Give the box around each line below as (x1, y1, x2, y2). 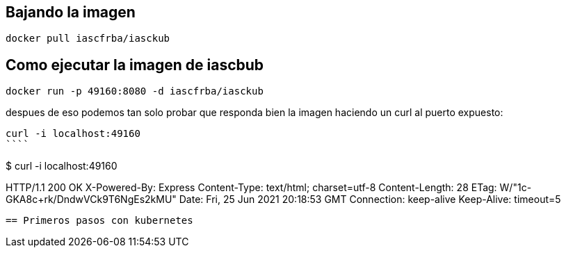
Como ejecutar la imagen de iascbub (6, 56, 264, 74)
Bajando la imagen (6, 3, 136, 21)
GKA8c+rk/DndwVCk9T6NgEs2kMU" (6, 193, 177, 206)
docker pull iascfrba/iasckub (6, 33, 170, 44)
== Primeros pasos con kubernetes (6, 215, 193, 227)
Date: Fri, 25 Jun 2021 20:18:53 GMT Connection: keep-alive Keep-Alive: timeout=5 (179, 193, 561, 206)
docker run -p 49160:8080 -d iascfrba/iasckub (6, 85, 264, 97)
